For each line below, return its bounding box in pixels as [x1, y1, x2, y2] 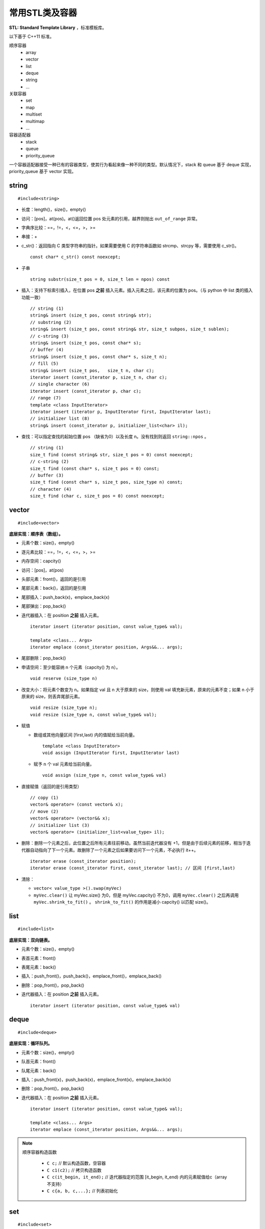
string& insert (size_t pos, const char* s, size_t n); [30, 354, 167, 359]
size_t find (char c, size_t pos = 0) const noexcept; [30, 493, 165, 499]
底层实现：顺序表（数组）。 [9, 531, 63, 537]
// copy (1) [30, 794, 59, 800]
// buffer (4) [30, 347, 64, 352]
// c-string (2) [30, 459, 69, 465]
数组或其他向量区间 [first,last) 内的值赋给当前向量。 [33, 732, 137, 737]
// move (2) [30, 809, 59, 814]
